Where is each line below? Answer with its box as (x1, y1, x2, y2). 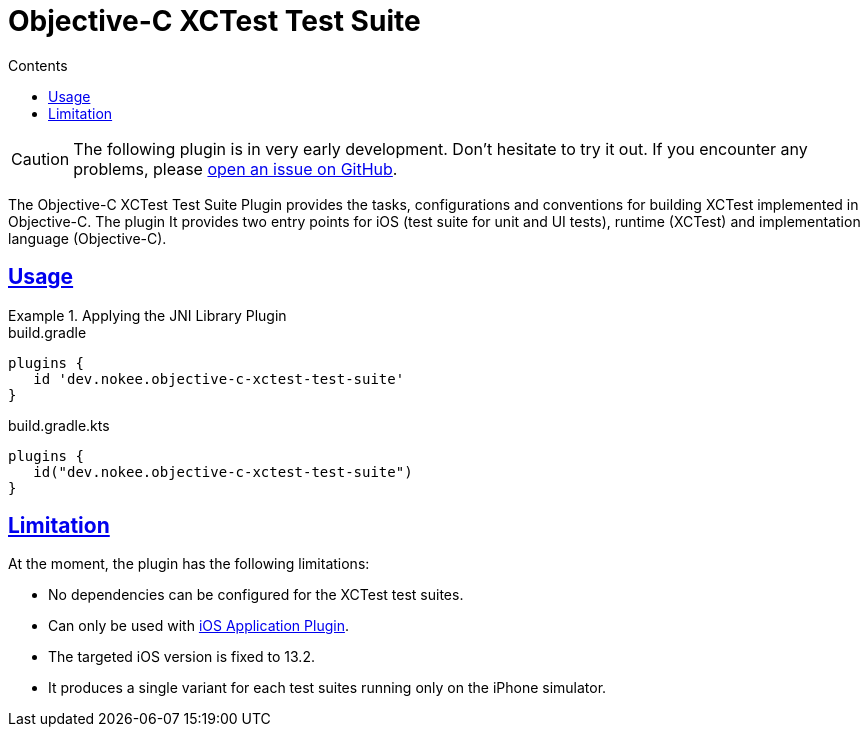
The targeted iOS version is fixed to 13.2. (48, 648, 315, 666)
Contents (8, 56, 68, 74)
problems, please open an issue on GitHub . (73, 158, 398, 179)
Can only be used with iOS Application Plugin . (48, 617, 349, 635)
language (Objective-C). (8, 229, 167, 247)
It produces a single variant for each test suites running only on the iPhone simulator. (48, 679, 607, 697)
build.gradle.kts (8, 416, 110, 434)
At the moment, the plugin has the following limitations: (8, 555, 370, 573)
